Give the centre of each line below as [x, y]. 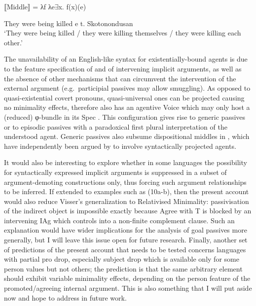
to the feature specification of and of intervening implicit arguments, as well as [123, 68]
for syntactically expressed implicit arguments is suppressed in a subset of [115, 172]
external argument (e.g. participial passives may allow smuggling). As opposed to [127, 88]
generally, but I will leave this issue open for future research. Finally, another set [126, 240]
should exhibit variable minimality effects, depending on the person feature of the [127, 278]
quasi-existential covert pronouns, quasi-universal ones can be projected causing [124, 97]
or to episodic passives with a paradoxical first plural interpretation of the [116, 126]
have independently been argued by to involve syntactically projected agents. [120, 146]
